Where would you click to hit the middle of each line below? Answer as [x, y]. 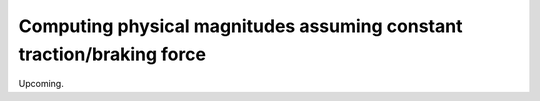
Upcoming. [41, 84]
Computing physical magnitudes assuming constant [240, 26]
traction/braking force [112, 54]
